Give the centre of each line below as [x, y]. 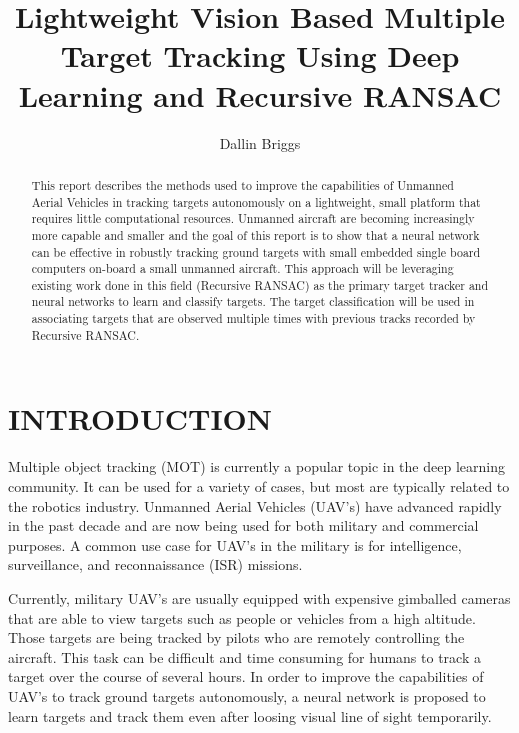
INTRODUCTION [140, 418]
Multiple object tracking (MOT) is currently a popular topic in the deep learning [256, 466]
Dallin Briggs [260, 142]
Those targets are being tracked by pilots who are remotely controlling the [236, 637]
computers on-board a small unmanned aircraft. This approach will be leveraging [242, 268]
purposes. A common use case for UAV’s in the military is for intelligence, [235, 544]
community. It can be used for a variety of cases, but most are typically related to [259, 485]
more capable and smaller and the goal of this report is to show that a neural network [255, 234]
